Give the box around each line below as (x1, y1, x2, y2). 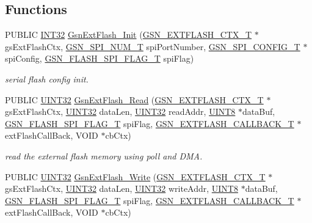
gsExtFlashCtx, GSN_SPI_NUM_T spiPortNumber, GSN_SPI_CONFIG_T (5, 40, 300, 53)
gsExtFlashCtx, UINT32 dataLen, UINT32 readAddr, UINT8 (5, 105, 236, 118)
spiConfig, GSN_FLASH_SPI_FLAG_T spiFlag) (5, 52, 194, 65)
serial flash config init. (5, 72, 89, 85)
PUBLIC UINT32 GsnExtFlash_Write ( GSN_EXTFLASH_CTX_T (5, 170, 266, 183)
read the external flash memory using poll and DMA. (5, 149, 203, 162)
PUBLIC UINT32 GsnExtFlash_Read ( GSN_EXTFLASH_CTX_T (5, 93, 264, 106)
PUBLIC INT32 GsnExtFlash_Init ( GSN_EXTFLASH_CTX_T (5, 28, 252, 41)
